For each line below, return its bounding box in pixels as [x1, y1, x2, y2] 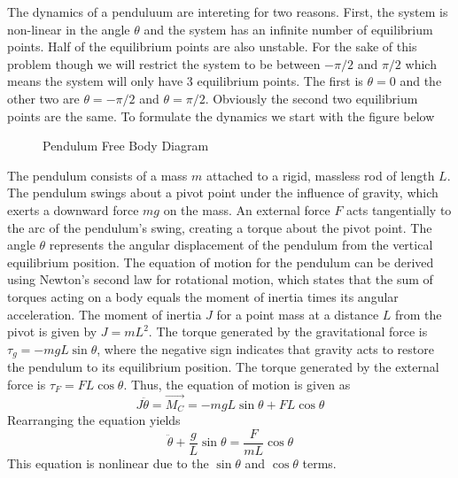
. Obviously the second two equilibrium [205, 89, 418, 107]
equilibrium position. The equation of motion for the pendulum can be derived [7, 252, 434, 271]
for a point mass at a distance [216, 305, 379, 323]
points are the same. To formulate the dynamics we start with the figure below [7, 106, 435, 125]
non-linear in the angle [7, 19, 130, 38]
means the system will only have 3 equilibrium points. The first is [7, 72, 363, 90]
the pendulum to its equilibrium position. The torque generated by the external [7, 358, 439, 376]
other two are [7, 89, 80, 107]
